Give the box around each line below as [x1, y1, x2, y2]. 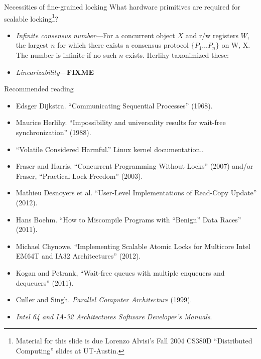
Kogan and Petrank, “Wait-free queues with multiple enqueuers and [16, 267, 225, 278]
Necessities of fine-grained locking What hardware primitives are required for [4, 2, 240, 12]
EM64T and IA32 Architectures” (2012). [16, 251, 141, 261]
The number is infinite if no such [16, 50, 117, 60]
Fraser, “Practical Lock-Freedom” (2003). [16, 170, 143, 181]
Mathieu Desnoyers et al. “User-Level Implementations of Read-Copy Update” [16, 187, 257, 198]
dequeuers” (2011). [16, 277, 74, 288]
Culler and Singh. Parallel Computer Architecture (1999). [16, 294, 192, 305]
